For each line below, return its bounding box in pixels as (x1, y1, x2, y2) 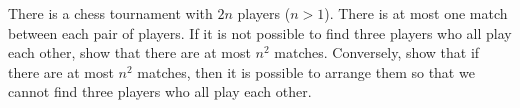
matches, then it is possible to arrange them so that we (137, 61, 475, 82)
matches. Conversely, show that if (274, 42, 480, 63)
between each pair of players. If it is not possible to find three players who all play (8, 22, 512, 43)
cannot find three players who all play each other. (8, 81, 312, 102)
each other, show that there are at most (8, 42, 251, 63)
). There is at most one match (324, 3, 508, 23)
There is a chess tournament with (8, 3, 213, 23)
